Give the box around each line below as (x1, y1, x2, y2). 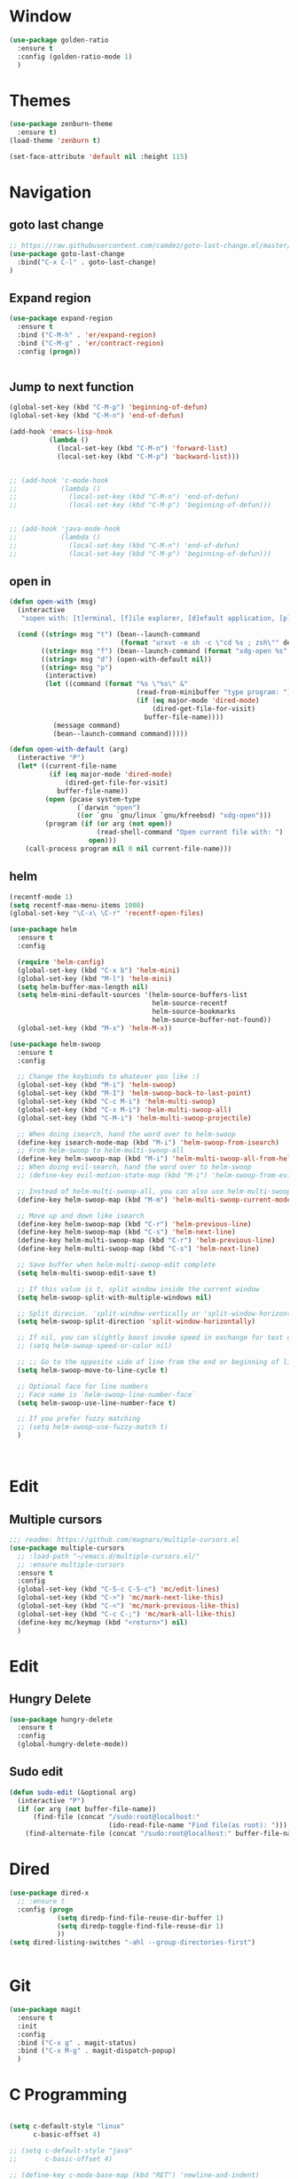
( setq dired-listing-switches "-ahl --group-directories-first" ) (9, 1938, 255, 1947)
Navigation (9, 182, 91, 203)
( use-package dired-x (9, 1888, 90, 1897)
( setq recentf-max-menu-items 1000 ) (9, 900, 145, 910)
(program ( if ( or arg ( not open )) (44, 819, 173, 828)
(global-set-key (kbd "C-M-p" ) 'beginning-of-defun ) (9, 403, 208, 412)
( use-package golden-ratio (9, 36, 109, 44)
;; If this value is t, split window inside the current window (17, 1284, 260, 1294)
